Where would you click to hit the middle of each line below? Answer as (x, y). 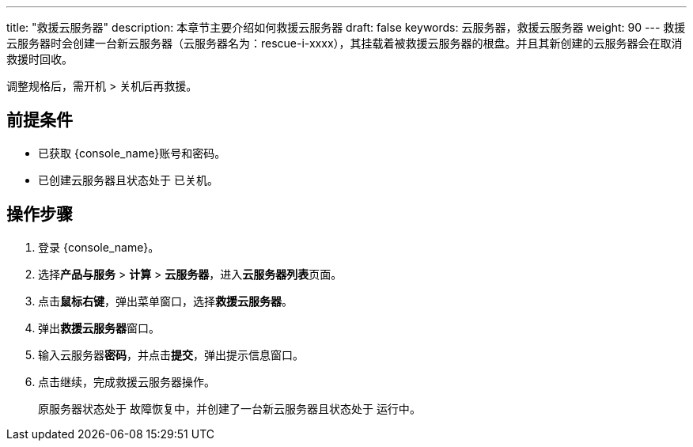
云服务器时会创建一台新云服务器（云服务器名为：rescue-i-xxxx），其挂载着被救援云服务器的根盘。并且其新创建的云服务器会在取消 (345, 43)
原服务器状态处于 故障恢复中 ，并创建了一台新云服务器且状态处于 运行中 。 (229, 408)
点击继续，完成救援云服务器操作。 (127, 381)
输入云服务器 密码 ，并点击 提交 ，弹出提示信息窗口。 (171, 354)
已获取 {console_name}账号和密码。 (132, 153)
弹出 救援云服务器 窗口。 (99, 328)
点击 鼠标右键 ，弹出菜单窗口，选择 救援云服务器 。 (165, 301)
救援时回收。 (40, 59)
